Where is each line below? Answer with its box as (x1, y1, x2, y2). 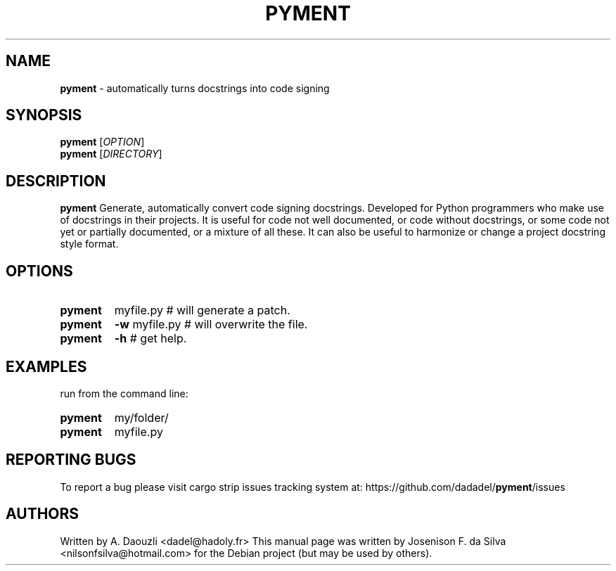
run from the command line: (60, 387, 188, 399)
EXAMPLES (6, 357, 87, 376)
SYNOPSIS (6, 106, 82, 124)
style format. (60, 238, 119, 250)
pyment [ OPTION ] (60, 136, 145, 148)
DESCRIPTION (6, 172, 106, 190)
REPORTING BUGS (6, 451, 136, 469)
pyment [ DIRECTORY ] (60, 148, 162, 160)
